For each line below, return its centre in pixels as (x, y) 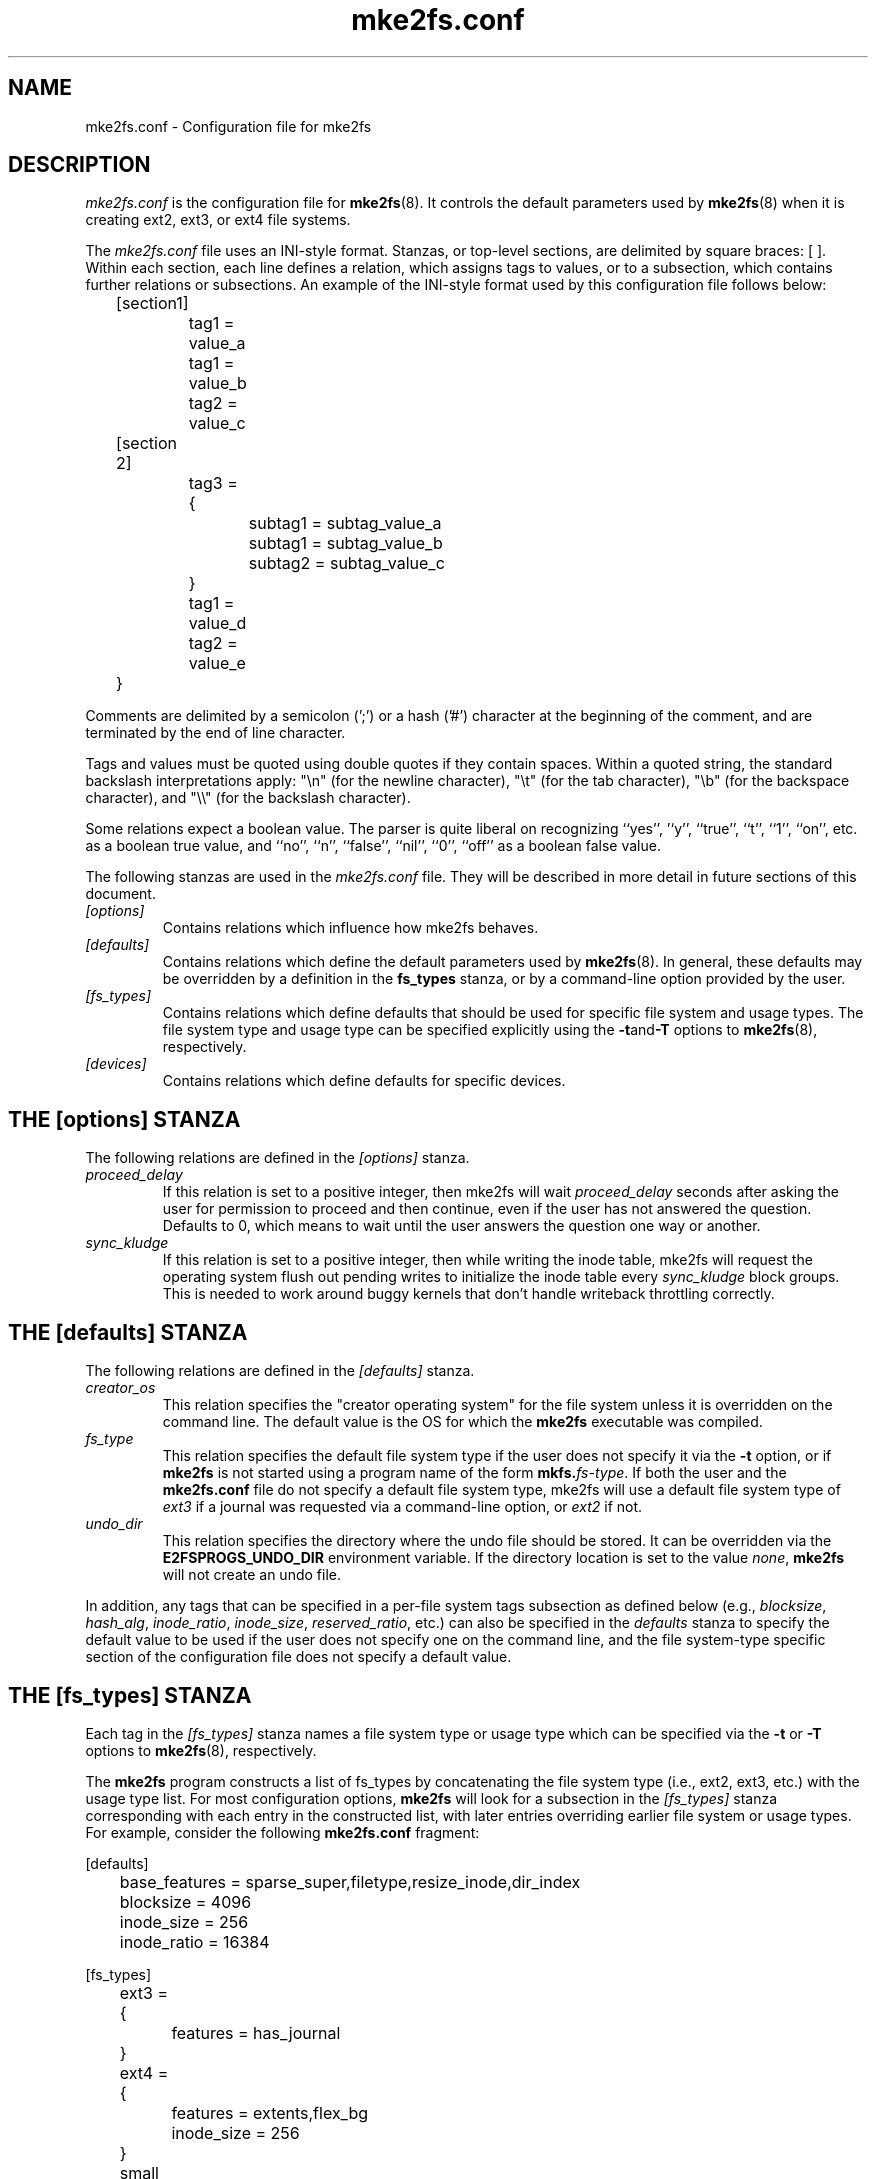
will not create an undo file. (251, 1575)
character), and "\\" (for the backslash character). (248, 798)
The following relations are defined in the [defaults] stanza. (280, 1371)
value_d (217, 623)
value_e (217, 663)
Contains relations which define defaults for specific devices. (364, 1081)
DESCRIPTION (79, 165)
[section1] (152, 303)
